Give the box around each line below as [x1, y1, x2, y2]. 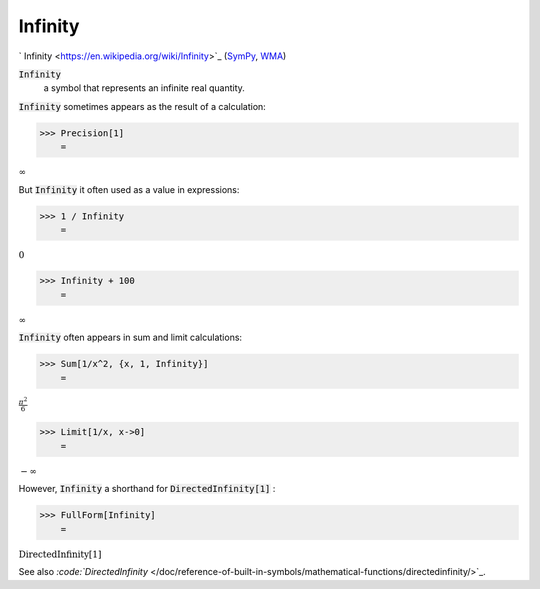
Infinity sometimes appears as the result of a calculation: [18, 100, 267, 112]
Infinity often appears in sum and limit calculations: [18, 331, 243, 344]
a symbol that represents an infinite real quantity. [43, 82, 245, 94]
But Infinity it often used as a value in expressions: [18, 183, 240, 195]
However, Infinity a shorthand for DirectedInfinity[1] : [18, 483, 276, 495]
